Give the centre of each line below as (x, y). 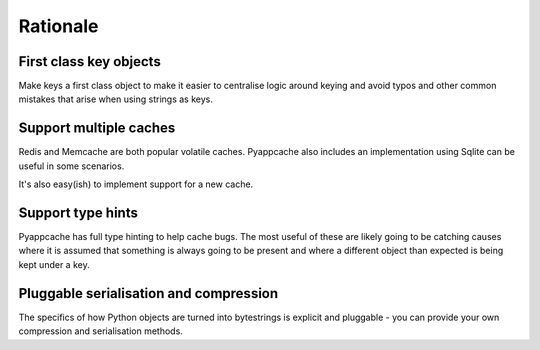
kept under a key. (54, 264)
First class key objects (90, 61)
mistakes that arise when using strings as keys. (116, 99)
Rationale (58, 26)
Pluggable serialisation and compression (148, 293)
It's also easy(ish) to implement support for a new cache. (136, 184)
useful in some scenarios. (71, 166)
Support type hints (78, 212)
